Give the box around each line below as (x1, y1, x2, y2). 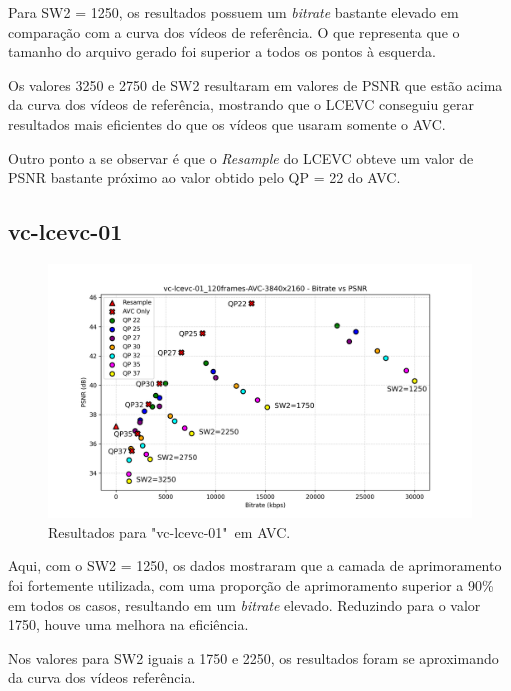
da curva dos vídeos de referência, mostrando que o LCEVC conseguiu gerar (8, 94, 475, 115)
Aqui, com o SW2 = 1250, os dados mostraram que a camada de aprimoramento (8, 555, 502, 576)
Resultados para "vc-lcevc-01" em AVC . (48, 521, 291, 542)
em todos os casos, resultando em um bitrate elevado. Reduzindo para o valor (8, 594, 481, 615)
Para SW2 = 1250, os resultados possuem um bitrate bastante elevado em (8, 2, 459, 22)
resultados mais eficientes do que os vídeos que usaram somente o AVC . (8, 113, 446, 134)
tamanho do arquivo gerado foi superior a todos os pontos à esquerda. (8, 41, 436, 62)
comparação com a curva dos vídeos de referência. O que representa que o (8, 21, 460, 42)
